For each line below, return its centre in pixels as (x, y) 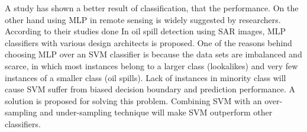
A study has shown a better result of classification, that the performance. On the (152, 8)
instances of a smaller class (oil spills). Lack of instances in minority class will (146, 77)
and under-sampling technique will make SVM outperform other (156, 112)
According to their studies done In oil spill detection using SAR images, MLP (146, 31)
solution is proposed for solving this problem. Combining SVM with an (133, 100)
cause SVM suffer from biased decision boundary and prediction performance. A (150, 89)
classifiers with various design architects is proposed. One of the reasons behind (148, 42)
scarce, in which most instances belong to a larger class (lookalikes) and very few (151, 65)
